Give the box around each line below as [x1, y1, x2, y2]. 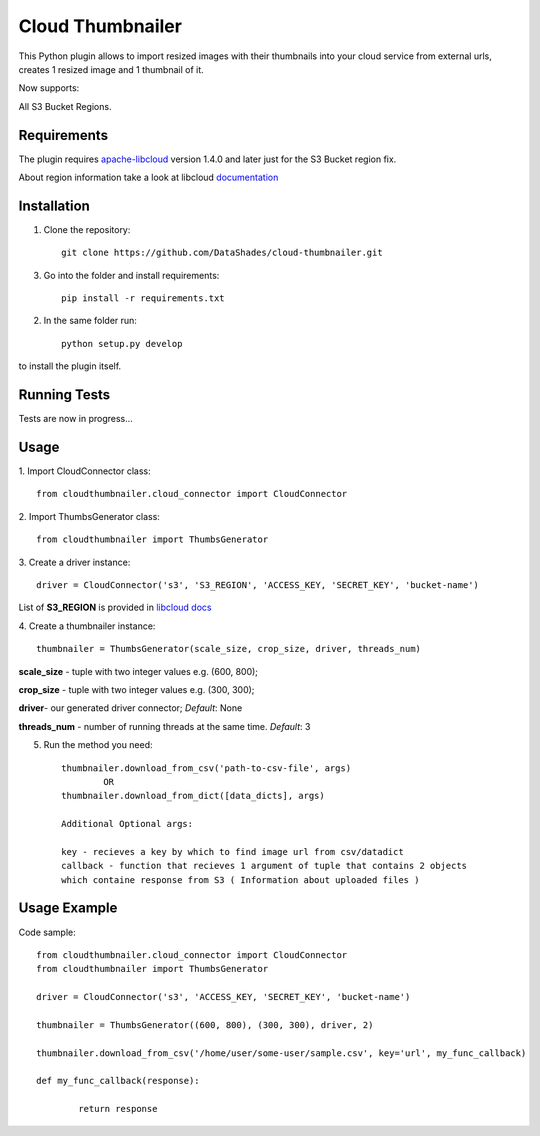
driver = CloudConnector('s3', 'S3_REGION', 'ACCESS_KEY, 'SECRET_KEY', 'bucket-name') [36, 580, 480, 591]
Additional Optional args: [61, 818, 194, 830]
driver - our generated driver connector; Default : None [18, 702, 243, 714]
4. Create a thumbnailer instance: [18, 620, 156, 632]
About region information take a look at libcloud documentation [18, 171, 279, 184]
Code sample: [18, 926, 76, 938]
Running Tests [18, 386, 110, 404]
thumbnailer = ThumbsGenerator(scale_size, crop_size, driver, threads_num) [36, 643, 422, 655]
